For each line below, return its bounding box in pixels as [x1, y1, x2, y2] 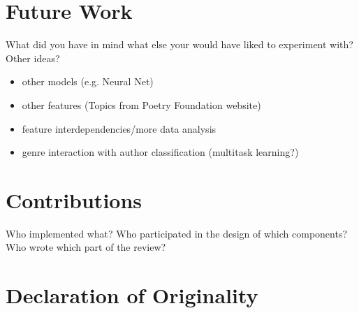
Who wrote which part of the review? [6, 240, 166, 254]
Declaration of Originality [6, 281, 258, 310]
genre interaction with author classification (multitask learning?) [22, 145, 299, 159]
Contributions [6, 185, 142, 214]
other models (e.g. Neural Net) [22, 74, 154, 89]
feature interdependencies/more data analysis [22, 121, 217, 136]
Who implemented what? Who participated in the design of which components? [6, 226, 348, 240]
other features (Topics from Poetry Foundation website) [22, 97, 261, 112]
